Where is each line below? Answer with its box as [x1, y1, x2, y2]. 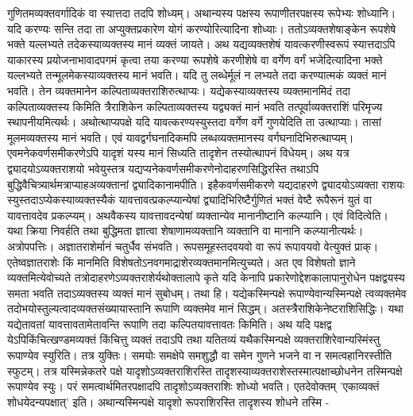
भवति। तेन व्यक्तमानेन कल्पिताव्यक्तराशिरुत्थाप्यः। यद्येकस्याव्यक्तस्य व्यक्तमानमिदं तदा [7, 82, 350, 98]
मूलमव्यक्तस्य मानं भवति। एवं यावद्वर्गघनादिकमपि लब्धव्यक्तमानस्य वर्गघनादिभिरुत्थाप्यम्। [7, 129, 354, 145]
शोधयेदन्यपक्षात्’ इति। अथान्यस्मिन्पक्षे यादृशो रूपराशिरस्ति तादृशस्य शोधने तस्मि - [7, 393, 330, 410]
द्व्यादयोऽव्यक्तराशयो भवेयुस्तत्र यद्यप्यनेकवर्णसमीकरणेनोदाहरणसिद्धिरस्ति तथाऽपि [7, 160, 319, 176]
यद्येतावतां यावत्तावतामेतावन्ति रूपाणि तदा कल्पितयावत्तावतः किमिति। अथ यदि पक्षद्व [7, 315, 332, 332]
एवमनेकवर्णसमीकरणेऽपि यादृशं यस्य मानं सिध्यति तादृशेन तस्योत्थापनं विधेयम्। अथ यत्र [7, 144, 349, 161]
